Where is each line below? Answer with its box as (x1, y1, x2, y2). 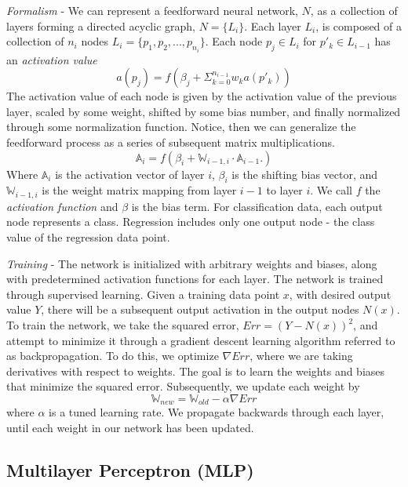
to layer (266, 182, 303, 198)
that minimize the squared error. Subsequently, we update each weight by (6, 378, 360, 394)
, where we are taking (250, 347, 353, 364)
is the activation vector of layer (55, 165, 205, 182)
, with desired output (289, 285, 392, 302)
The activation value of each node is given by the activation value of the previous (6, 88, 397, 104)
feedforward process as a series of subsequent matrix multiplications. (6, 134, 335, 150)
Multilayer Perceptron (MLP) (6, 458, 254, 482)
